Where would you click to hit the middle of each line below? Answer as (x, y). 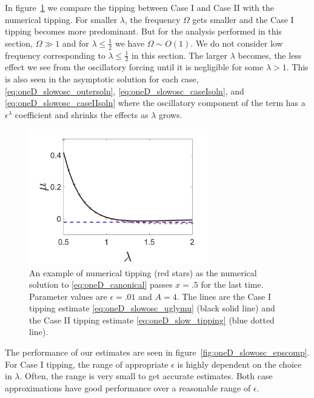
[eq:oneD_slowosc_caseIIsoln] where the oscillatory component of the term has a (155, 103)
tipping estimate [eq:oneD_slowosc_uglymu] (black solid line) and (152, 308)
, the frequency (152, 19)
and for (75, 43)
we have (130, 43)
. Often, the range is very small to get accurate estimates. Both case (146, 376)
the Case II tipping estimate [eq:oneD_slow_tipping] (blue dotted (152, 320)
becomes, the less (270, 55)
